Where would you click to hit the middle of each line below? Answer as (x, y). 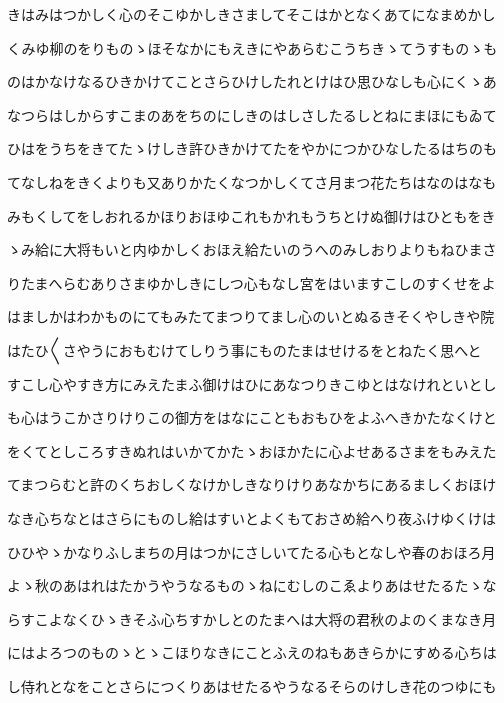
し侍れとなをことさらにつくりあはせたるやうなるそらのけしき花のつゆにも (252, 685)
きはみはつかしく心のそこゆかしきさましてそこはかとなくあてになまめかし (251, 14)
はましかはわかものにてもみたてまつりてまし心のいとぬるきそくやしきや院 (251, 316)
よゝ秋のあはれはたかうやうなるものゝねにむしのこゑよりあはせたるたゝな (252, 585)
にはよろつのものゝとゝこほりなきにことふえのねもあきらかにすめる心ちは (252, 652)
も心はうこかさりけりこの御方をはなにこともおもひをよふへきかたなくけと (252, 417)
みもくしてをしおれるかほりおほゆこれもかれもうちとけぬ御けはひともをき (251, 215)
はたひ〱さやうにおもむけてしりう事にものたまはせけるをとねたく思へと (244, 349)
